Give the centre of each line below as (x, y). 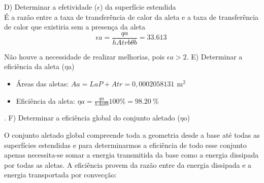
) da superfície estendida (138, 7)
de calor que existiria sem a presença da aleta (75, 27)
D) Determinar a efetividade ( (51, 7)
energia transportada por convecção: (60, 175)
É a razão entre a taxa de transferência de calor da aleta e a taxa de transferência (131, 17)
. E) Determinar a (214, 56)
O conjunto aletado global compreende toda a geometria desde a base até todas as (132, 135)
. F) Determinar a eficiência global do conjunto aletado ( (92, 118)
